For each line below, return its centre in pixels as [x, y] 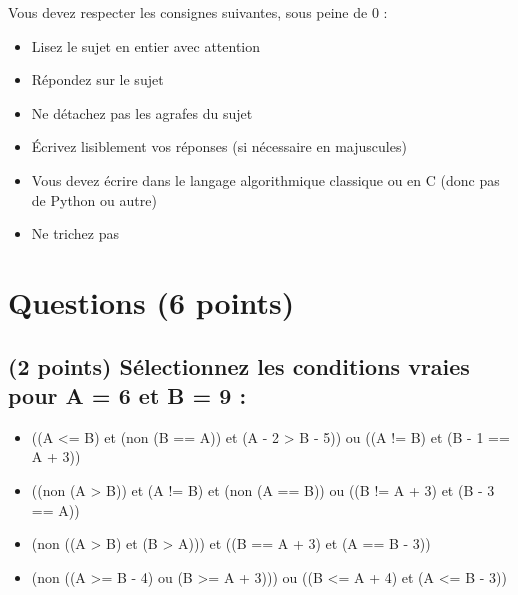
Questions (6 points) [151, 301]
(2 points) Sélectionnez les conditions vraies [239, 365]
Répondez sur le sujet [97, 79]
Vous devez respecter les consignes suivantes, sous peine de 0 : [198, 12]
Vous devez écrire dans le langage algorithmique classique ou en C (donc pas [265, 179]
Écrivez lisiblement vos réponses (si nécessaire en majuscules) [219, 146]
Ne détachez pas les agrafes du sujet [142, 112]
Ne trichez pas [75, 233]
